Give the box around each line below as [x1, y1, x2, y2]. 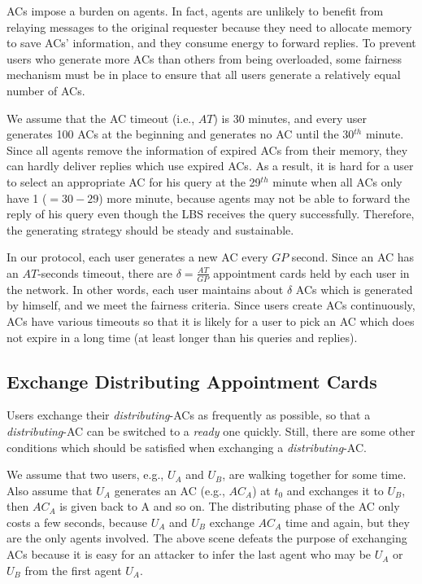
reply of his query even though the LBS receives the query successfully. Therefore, [7, 205, 415, 222]
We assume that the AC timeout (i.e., [7, 109, 195, 126]
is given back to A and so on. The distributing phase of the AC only [59, 498, 400, 515]
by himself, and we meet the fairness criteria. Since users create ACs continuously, [7, 296, 415, 314]
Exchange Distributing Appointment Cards [7, 368, 377, 393]
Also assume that [7, 481, 93, 498]
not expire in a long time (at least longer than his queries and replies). [7, 328, 358, 345]
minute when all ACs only [272, 173, 402, 190]
